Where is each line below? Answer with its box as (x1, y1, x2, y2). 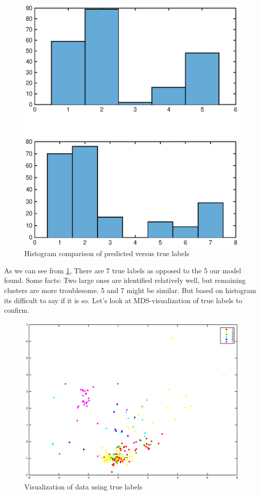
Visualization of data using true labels (24, 481, 143, 492)
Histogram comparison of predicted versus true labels (24, 248, 190, 259)
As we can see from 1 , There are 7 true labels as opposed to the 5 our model (4, 265, 241, 275)
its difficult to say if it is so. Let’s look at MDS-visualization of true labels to (4, 295, 242, 305)
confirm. (4, 305, 29, 315)
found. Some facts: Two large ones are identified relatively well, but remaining (4, 275, 246, 285)
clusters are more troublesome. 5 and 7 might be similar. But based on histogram (4, 285, 256, 296)
